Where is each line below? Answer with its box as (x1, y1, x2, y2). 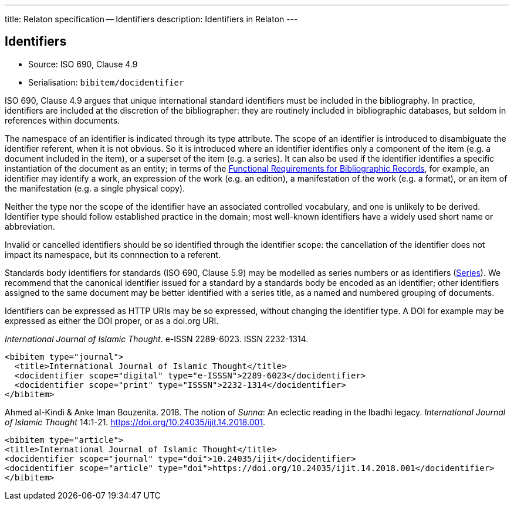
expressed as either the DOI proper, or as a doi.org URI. (5, 315, 219, 326)
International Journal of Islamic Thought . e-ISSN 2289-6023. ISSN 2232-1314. (5, 333, 309, 344)
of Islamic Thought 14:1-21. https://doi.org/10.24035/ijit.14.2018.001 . (5, 417, 266, 427)
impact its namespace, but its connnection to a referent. (5, 249, 221, 260)
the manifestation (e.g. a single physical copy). (5, 183, 185, 193)
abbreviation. (5, 221, 55, 231)
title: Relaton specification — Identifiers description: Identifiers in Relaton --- (5, 14, 298, 24)
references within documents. (5, 115, 120, 125)
